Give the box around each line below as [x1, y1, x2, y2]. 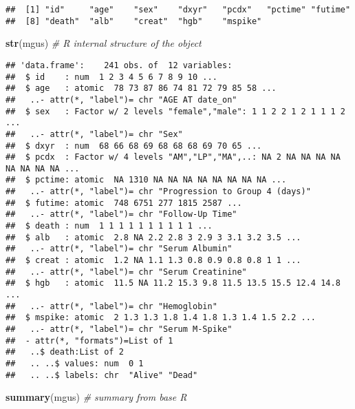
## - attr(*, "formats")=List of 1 [6, 335, 173, 346]
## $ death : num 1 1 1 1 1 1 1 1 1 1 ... [6, 221, 213, 231]
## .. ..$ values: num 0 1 [6, 358, 144, 368]
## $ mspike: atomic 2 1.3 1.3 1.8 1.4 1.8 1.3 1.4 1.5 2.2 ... [6, 313, 316, 323]
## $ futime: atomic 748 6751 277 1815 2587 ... [6, 198, 242, 208]
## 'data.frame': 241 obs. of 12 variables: [6, 60, 233, 70]
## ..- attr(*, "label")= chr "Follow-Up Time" [6, 209, 237, 220]
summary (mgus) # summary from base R [6, 390, 187, 404]
